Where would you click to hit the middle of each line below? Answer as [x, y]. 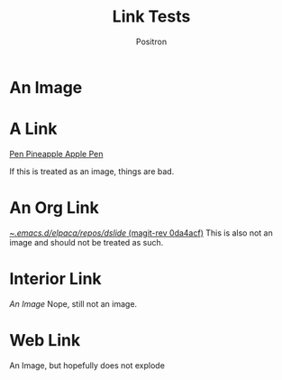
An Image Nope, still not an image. [73, 303]
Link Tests [151, 17]
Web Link [45, 340]
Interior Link [55, 279]
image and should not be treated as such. [86, 242]
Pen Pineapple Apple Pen [56, 153]
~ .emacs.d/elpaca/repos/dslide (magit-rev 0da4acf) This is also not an [141, 233]
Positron [151, 42]
